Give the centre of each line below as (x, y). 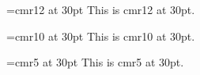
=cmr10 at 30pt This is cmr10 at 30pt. (101, 36)
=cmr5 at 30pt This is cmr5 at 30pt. (95, 62)
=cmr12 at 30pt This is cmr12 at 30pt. (101, 9)
